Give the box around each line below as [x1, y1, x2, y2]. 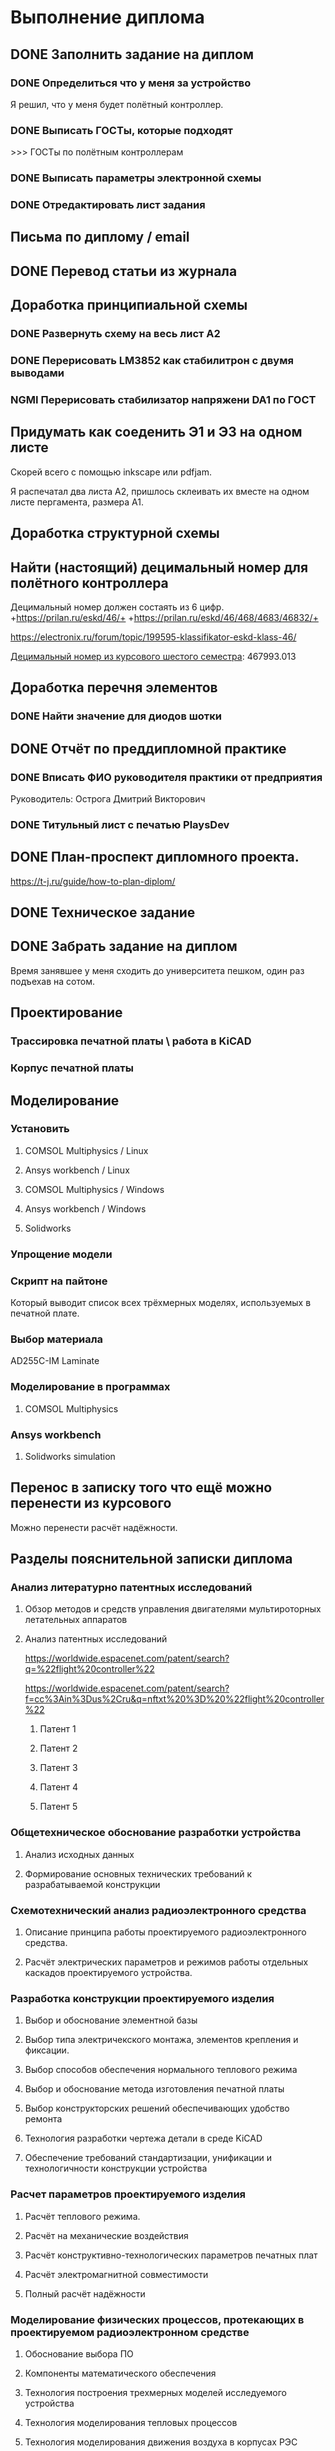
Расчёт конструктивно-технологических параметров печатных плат [24, 2249, 318, 2261]
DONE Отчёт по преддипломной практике [10, 740, 287, 757]
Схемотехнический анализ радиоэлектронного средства [10, 1903, 307, 1917]
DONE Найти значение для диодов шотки [10, 709, 222, 723]
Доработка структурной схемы [10, 525, 220, 542]
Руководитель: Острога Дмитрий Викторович [10, 792, 206, 805]
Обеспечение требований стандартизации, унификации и [24, 2152, 272, 2164]
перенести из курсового [10, 1495, 172, 1512]
